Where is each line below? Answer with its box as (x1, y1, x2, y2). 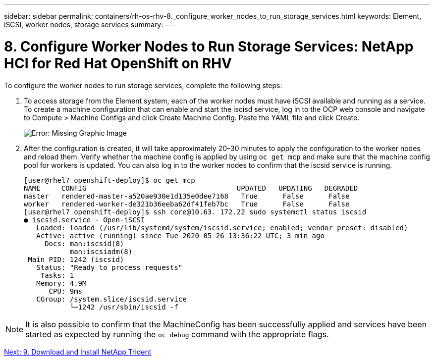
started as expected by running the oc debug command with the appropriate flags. (25, 329, 329, 339)
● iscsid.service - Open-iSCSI (24, 215, 145, 224)
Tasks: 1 (40, 271, 74, 279)
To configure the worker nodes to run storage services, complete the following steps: (4, 81, 282, 90)
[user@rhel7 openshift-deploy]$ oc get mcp (24, 176, 195, 184)
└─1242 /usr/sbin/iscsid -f (69, 303, 178, 311)
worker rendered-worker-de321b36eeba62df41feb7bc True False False (24, 200, 350, 208)
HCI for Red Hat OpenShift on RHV (4, 54, 232, 72)
